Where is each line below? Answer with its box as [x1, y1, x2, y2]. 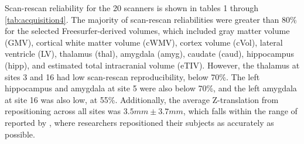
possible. [5, 128, 35, 140]
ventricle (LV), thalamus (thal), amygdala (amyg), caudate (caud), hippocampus [5, 47, 294, 60]
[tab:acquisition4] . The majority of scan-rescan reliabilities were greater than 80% [5, 13, 297, 25]
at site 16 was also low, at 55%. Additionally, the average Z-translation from [5, 93, 279, 105]
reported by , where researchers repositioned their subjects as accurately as [5, 116, 274, 128]
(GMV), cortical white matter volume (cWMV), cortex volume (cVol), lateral [5, 36, 283, 48]
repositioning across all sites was [5, 105, 121, 117]
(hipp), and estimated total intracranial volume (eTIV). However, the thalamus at [5, 59, 300, 71]
